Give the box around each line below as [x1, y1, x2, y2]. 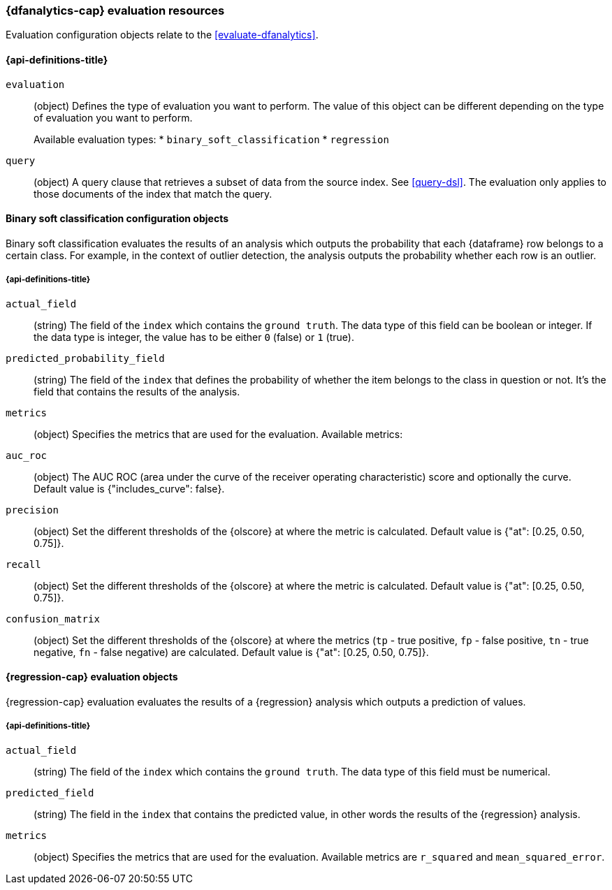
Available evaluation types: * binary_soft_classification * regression [34, 133, 389, 145]
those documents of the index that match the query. [34, 187, 272, 200]
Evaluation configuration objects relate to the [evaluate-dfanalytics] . [6, 29, 319, 41]
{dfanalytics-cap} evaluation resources [6, 3, 225, 17]
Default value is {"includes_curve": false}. [34, 482, 225, 495]
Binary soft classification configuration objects [6, 212, 229, 225]
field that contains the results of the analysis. [34, 385, 240, 397]
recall [6, 558, 41, 570]
